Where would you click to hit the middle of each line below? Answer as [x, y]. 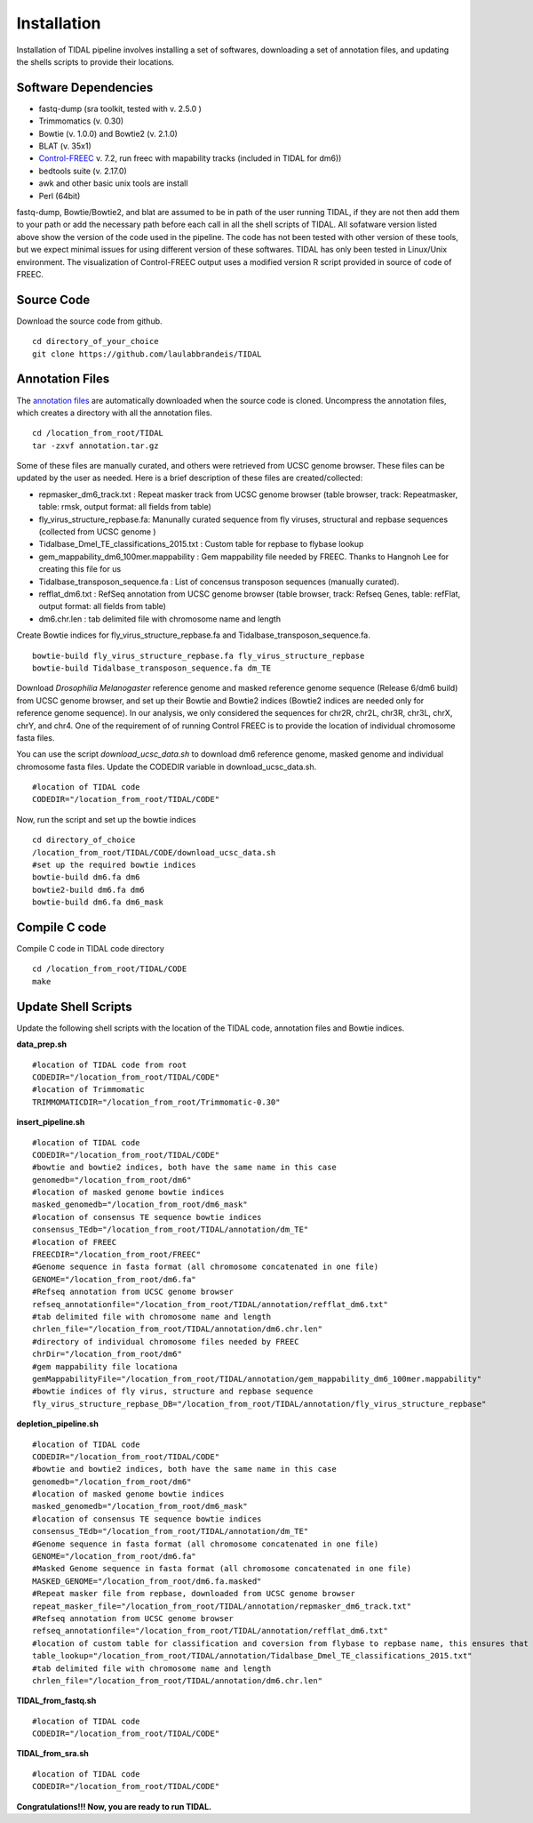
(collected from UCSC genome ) [97, 532]
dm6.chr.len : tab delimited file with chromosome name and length [160, 619]
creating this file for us [80, 569]
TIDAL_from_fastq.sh [56, 1701]
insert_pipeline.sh [51, 1122]
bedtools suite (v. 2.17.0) [83, 171]
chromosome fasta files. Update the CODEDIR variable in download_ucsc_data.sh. [167, 767]
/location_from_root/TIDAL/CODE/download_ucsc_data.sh [154, 852]
